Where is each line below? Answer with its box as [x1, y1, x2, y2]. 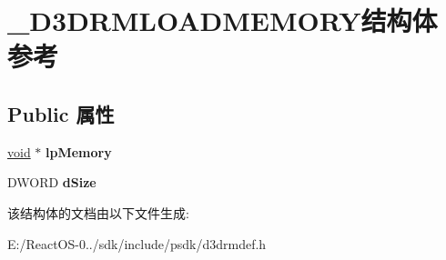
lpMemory [46, 142, 112, 161]
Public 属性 [7, 99, 115, 127]
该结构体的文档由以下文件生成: [7, 203, 189, 222]
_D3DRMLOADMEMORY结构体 [7, 2, 438, 39]
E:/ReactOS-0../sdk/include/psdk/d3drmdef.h [7, 234, 267, 253]
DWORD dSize [7, 173, 96, 192]
